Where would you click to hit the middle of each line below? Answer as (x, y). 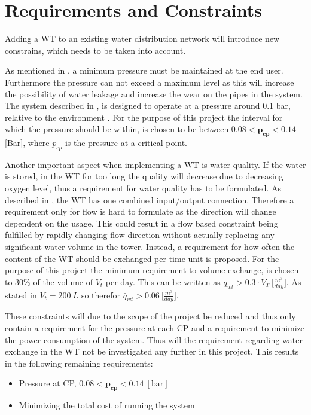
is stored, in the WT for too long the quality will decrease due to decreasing (144, 176)
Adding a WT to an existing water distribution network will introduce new (142, 39)
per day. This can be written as (163, 281)
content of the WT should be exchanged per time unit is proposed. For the (142, 258)
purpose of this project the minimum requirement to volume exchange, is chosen (152, 270)
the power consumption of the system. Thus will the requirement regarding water (154, 339)
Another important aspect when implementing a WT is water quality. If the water (155, 164)
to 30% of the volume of (49, 281)
